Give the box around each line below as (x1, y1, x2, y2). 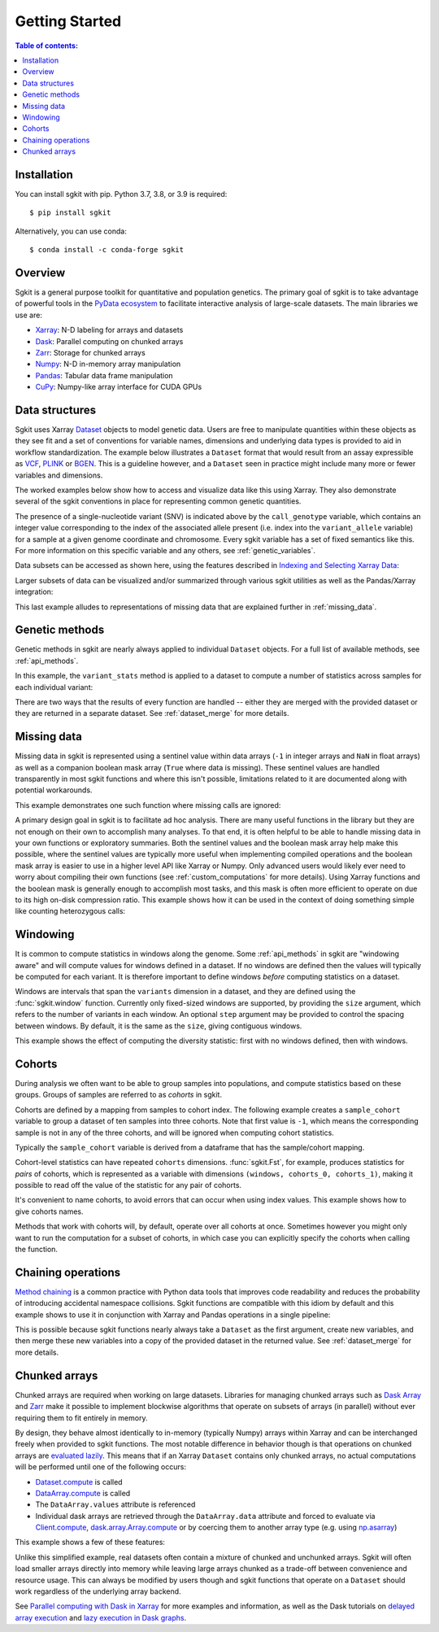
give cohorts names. (15, 1207, 84, 1216)
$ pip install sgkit (29, 208, 111, 217)
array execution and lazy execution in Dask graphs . (15, 1612, 187, 1622)
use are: (15, 310, 42, 320)
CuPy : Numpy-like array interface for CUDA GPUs (35, 382, 202, 392)
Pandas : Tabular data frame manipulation (35, 370, 174, 380)
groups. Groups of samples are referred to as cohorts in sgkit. (15, 1090, 223, 1100)
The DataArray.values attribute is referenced (35, 1499, 196, 1509)
